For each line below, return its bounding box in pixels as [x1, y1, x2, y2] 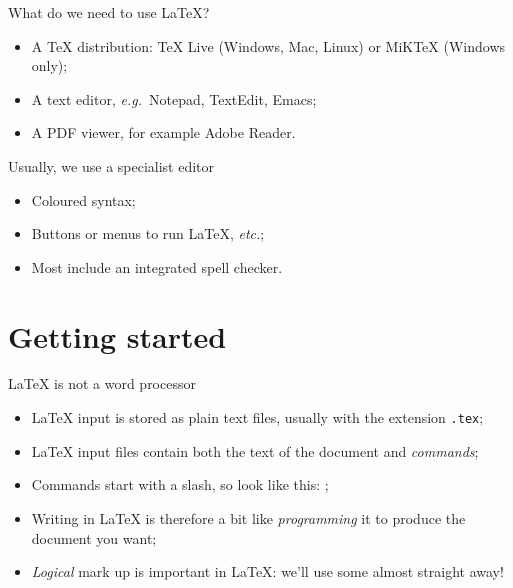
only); [31, 55, 68, 76]
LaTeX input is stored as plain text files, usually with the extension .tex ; [31, 407, 484, 428]
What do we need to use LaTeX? [8, 2, 210, 22]
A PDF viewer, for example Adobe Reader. [31, 122, 296, 143]
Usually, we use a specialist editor [8, 155, 215, 176]
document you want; [31, 527, 157, 548]
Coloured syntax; [31, 189, 136, 210]
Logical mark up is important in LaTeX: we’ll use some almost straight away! [31, 561, 504, 582]
